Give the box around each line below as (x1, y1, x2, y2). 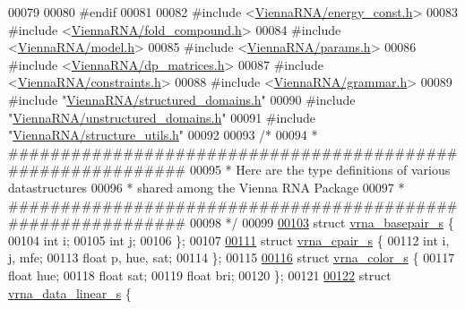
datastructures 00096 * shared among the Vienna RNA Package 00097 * (8, 177, 405, 196)
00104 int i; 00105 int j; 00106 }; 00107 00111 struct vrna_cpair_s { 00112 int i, (8, 230, 450, 249)
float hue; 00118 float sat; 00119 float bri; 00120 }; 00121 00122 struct (8, 265, 392, 284)
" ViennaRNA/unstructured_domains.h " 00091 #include (8, 107, 316, 126)
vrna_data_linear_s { (8, 283, 132, 302)
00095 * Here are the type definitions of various (189, 160, 451, 179)
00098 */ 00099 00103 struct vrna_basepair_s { (189, 213, 454, 232)
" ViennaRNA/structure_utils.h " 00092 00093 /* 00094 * (8, 125, 318, 144)
